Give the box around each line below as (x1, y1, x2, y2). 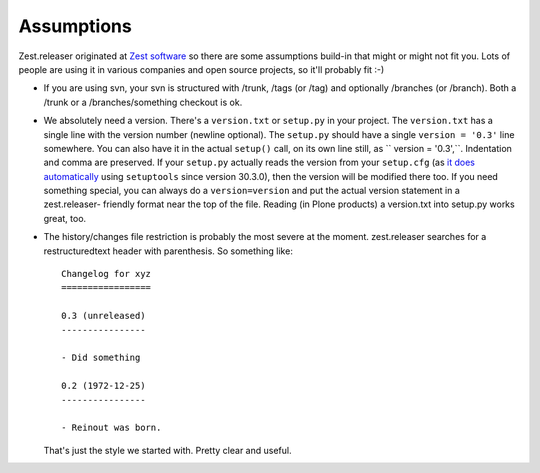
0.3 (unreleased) (61, 310, 146, 322)
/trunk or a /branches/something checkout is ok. (43, 96, 243, 108)
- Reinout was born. (61, 422, 162, 434)
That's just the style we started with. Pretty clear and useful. (43, 444, 292, 456)
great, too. (43, 212, 87, 224)
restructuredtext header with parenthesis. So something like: (43, 245, 294, 257)
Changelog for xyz (61, 268, 152, 280)
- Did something (61, 352, 141, 364)
